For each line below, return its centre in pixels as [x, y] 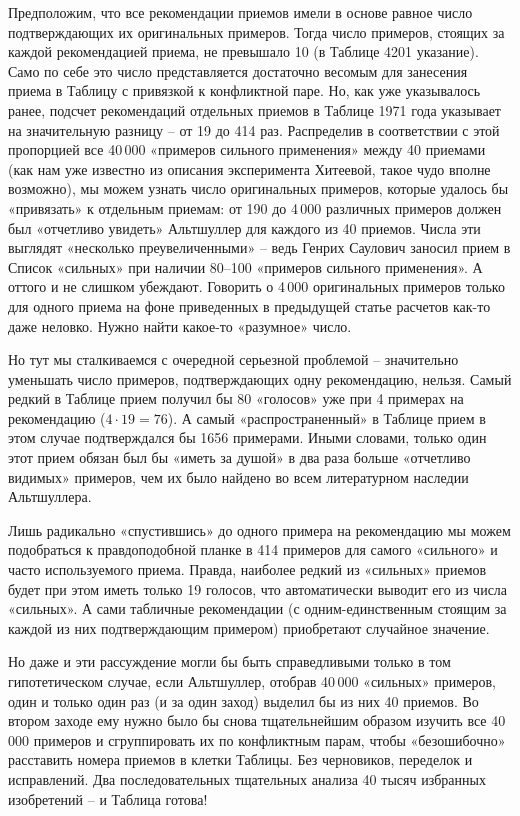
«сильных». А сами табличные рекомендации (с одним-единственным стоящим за [257, 608]
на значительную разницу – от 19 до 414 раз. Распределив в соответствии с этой [254, 129]
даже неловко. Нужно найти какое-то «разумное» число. [180, 325]
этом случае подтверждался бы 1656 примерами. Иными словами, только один [247, 437]
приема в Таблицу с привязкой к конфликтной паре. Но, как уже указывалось [244, 90]
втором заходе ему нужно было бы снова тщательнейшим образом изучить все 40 [257, 720]
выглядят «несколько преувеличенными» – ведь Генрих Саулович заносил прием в [259, 247]
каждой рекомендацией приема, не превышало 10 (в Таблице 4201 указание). [243, 51]
